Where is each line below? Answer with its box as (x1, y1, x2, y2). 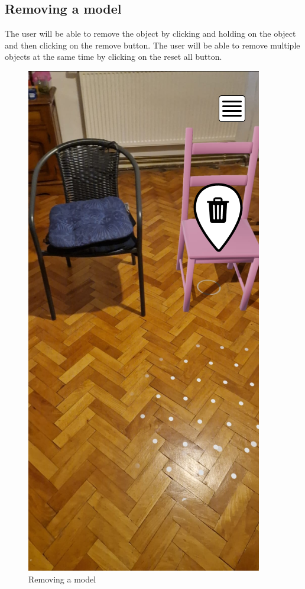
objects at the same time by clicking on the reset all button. (5, 50, 222, 63)
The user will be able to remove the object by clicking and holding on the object (5, 27, 296, 40)
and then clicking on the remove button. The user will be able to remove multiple (5, 38, 300, 51)
